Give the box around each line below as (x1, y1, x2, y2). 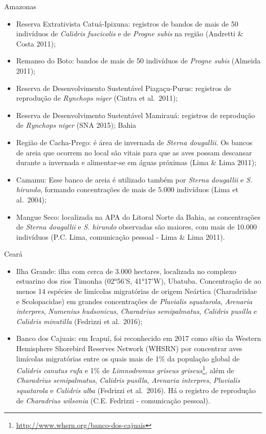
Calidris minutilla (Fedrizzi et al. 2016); (16, 315, 143, 326)
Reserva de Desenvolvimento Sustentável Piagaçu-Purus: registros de (16, 82, 231, 93)
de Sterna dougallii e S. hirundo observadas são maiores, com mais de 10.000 (16, 221, 257, 232)
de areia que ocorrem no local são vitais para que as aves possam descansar (16, 147, 252, 157)
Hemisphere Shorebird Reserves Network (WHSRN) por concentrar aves (16, 343, 242, 354)
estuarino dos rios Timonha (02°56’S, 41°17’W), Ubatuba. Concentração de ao (16, 276, 261, 286)
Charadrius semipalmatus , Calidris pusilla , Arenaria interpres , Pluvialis (16, 375, 240, 385)
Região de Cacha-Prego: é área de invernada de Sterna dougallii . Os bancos (16, 136, 253, 147)
